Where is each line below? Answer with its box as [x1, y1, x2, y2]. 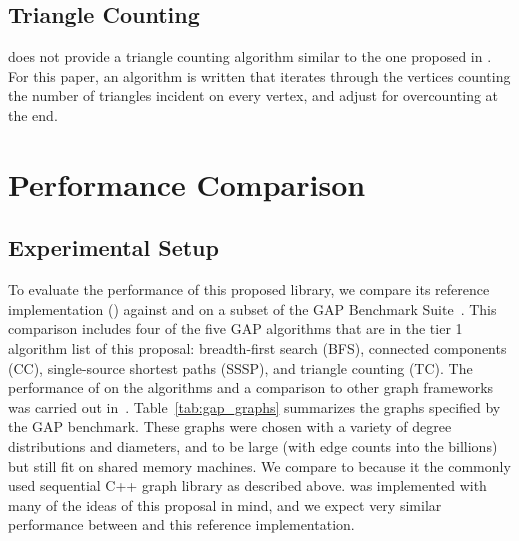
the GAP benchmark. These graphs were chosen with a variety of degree [8, 416, 452, 437]
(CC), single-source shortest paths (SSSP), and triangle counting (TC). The [8, 357, 473, 378]
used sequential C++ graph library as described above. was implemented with [8, 475, 487, 496]
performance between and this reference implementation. [8, 514, 355, 535]
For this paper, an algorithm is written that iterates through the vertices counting [8, 65, 511, 86]
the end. [8, 104, 58, 125]
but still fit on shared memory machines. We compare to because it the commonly [8, 455, 511, 476]
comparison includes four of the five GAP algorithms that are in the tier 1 [8, 318, 463, 339]
